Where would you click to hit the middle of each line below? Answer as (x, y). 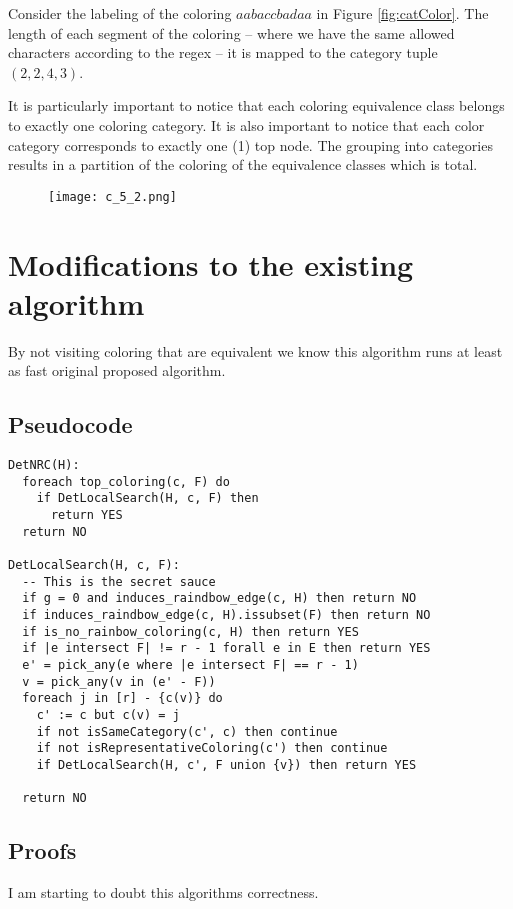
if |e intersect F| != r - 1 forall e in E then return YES (226, 648)
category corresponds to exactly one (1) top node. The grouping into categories (250, 144)
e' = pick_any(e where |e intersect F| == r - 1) (190, 664)
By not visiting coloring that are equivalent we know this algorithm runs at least (255, 350)
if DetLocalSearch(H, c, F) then (147, 498)
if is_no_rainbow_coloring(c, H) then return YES (190, 631)
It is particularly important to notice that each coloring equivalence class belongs (256, 105)
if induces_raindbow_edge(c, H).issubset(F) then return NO (226, 615)
